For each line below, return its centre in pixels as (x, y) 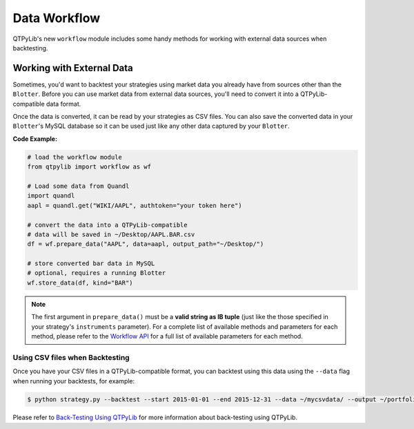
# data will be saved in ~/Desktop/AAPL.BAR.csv (111, 234)
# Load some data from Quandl (78, 186)
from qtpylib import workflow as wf (89, 167)
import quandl (51, 196)
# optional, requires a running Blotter (96, 273)
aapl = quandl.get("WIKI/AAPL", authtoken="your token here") (135, 205)
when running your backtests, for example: (74, 381)
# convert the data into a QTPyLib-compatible (107, 225)
